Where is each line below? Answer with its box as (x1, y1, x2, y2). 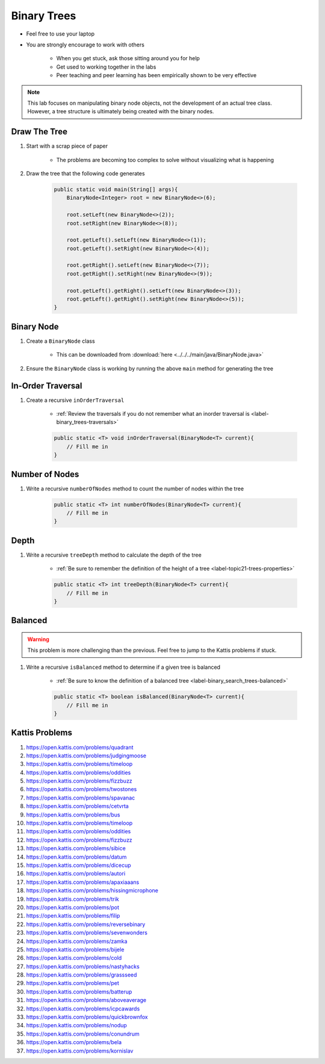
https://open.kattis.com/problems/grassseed (26, 971, 137, 978)
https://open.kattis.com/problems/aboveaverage (26, 997, 147, 1004)
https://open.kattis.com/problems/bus (26, 811, 120, 818)
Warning (27, 636, 49, 643)
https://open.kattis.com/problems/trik (26, 895, 120, 903)
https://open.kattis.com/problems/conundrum (26, 1030, 140, 1037)
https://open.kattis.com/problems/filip (26, 912, 120, 919)
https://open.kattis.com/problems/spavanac (26, 794, 135, 801)
